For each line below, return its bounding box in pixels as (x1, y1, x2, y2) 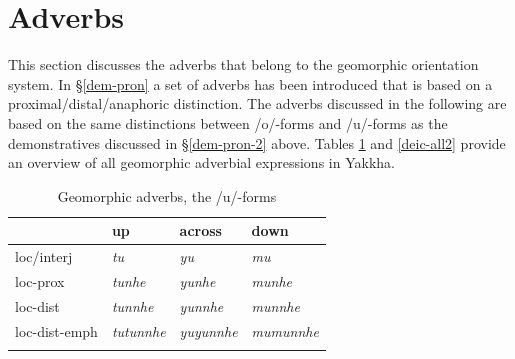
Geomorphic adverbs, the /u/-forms (57, 185, 277, 206)
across (179, 220, 222, 241)
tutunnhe (111, 320, 166, 341)
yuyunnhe (179, 320, 238, 341)
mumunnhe (251, 320, 319, 341)
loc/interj (15, 246, 73, 267)
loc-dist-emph (15, 320, 98, 341)
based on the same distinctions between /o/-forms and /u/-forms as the (8, 112, 448, 133)
